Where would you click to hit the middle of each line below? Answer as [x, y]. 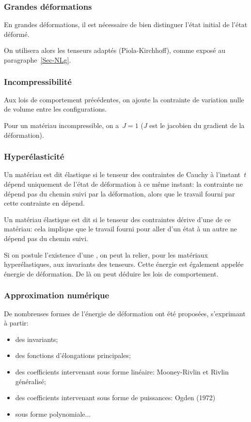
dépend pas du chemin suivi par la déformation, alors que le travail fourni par [119, 193]
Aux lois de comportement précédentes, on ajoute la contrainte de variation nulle [124, 99]
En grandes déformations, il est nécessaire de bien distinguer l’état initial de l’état [126, 24]
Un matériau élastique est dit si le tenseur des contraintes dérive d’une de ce [118, 219]
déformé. [17, 34]
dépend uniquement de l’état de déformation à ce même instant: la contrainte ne [123, 184]
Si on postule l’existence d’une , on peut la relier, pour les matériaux [106, 254]
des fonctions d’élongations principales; [73, 355]
